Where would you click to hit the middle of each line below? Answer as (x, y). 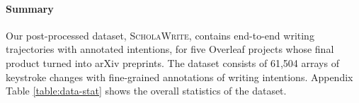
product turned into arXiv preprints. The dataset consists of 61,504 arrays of (172, 62)
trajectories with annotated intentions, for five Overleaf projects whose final (170, 49)
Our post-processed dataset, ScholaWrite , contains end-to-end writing (160, 35)
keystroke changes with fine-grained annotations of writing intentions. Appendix (179, 77)
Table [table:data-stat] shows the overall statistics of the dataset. (146, 91)
